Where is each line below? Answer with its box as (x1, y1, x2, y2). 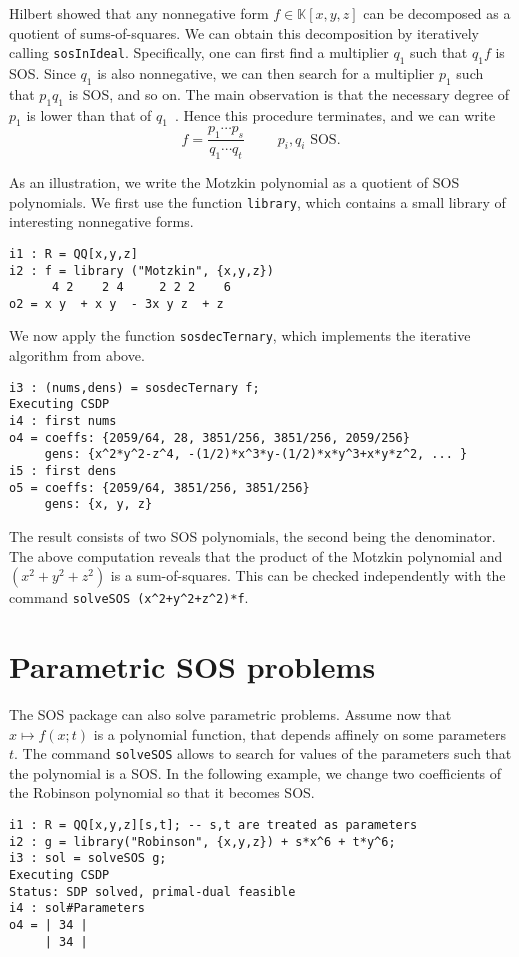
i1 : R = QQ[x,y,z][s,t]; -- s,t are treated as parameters (9, 817, 418, 832)
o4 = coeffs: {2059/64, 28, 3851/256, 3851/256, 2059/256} (9, 430, 410, 445)
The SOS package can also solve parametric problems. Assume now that (9, 703, 452, 724)
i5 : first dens (9, 464, 117, 478)
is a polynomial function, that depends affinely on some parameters (93, 723, 506, 744)
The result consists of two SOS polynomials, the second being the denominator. (9, 525, 496, 546)
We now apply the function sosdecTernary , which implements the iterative (9, 325, 471, 346)
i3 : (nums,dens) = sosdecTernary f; (9, 380, 260, 395)
